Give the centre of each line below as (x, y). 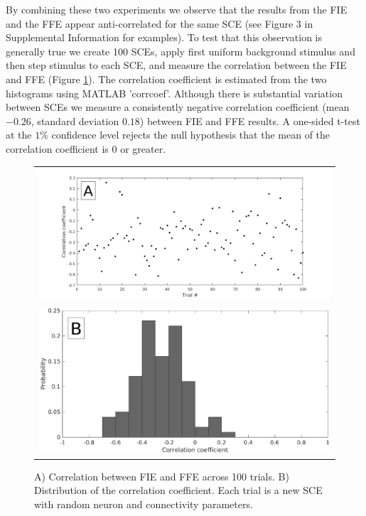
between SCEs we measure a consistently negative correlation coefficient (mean (178, 107)
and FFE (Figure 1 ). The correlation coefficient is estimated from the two (166, 79)
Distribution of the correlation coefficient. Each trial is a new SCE (178, 490)
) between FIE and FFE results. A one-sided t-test (250, 120)
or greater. (143, 148)
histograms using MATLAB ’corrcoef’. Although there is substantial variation (174, 93)
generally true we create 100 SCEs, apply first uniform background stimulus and (181, 51)
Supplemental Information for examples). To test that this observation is (164, 37)
